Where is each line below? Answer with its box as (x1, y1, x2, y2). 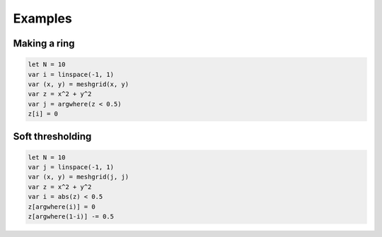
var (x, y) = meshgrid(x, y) (28, 80, 129, 88)
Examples (13, 11, 72, 26)
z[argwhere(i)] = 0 (28, 202, 95, 211)
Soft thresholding (13, 130, 92, 142)
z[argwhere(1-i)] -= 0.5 (28, 212, 115, 221)
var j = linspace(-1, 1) (28, 163, 115, 171)
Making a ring (13, 37, 75, 49)
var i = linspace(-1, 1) (28, 71, 115, 78)
